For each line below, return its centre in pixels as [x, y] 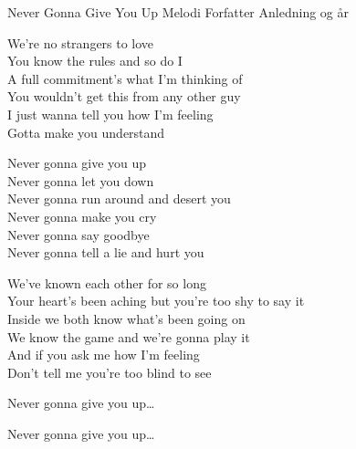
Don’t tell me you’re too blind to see [110, 372]
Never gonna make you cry [82, 216]
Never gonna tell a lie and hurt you [106, 252]
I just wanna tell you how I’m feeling [110, 114]
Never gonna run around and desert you [119, 198]
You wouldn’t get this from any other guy [124, 96]
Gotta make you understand [86, 132]
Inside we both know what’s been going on [126, 318]
